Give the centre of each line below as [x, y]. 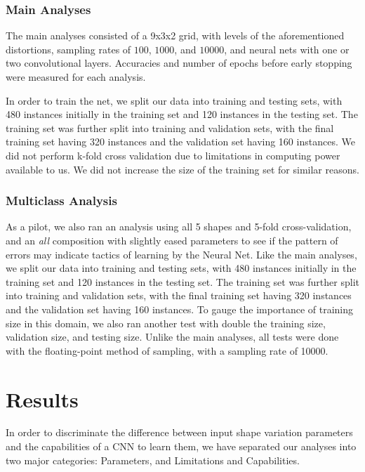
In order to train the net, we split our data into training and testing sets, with [174, 100]
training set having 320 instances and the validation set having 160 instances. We [180, 142]
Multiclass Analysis [61, 201]
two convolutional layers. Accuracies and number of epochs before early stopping [179, 63]
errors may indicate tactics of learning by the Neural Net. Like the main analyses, [181, 254]
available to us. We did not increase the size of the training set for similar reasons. [182, 169]
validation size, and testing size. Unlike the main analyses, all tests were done [172, 337]
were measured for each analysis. [76, 77]
